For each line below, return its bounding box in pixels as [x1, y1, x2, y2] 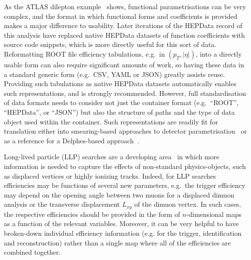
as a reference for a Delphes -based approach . [4, 135, 140, 145]
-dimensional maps [186, 209, 242, 219]
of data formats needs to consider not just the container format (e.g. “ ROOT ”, [4, 97, 239, 107]
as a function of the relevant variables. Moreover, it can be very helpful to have [4, 218, 239, 229]
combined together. [4, 247, 61, 257]
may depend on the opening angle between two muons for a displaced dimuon [4, 189, 235, 199]
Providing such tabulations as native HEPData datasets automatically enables [4, 78, 236, 89]
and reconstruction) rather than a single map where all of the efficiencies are [4, 237, 231, 247]
